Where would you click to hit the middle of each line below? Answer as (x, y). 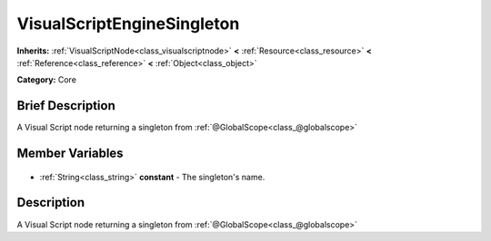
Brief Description (66, 106)
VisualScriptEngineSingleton (128, 24)
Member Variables (70, 154)
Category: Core (47, 80)
